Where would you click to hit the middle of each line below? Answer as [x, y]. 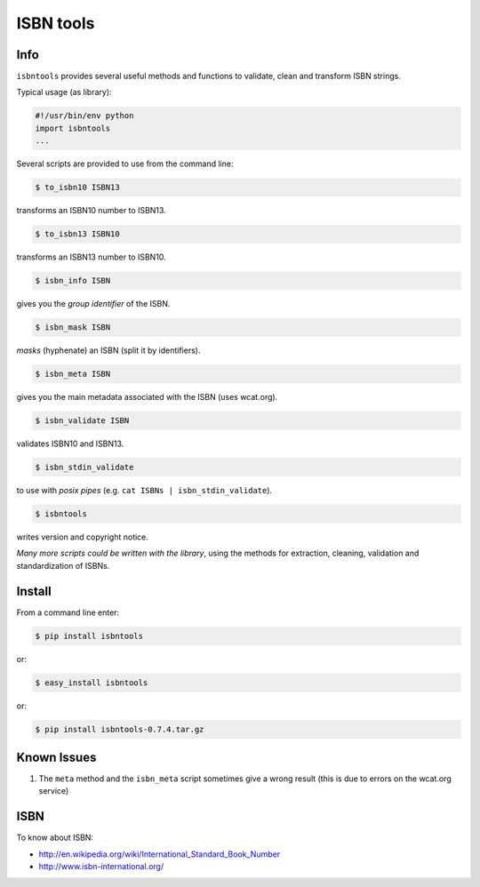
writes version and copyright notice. [82, 537]
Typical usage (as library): [64, 92]
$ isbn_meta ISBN [73, 374]
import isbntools [73, 128]
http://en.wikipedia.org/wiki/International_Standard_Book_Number [159, 854]
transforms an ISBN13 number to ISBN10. [91, 257]
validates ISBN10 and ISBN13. [70, 443]
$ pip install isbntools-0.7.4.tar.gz [120, 729]
